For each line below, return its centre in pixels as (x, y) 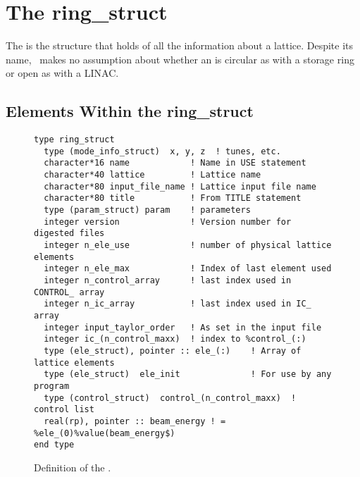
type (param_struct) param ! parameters (147, 210)
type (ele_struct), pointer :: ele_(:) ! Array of (173, 351)
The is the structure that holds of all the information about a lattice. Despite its (180, 45)
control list (64, 410)
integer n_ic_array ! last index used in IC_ (178, 304)
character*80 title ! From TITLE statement (173, 198)
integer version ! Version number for (168, 222)
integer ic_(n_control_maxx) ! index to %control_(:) (175, 339)
